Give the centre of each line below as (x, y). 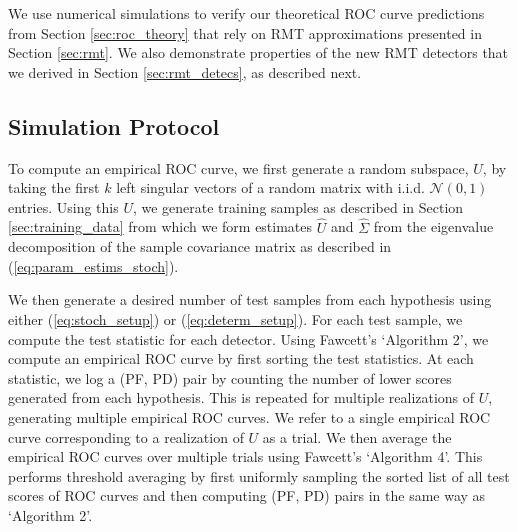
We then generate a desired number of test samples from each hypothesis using (250, 299)
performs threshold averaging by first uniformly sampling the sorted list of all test (259, 475)
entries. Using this (63, 206)
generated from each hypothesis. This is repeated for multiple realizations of (241, 397)
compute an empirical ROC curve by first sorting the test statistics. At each (241, 358)
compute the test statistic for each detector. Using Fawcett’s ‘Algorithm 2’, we (248, 338)
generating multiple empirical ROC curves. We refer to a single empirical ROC (249, 416)
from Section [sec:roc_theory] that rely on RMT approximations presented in (245, 32)
